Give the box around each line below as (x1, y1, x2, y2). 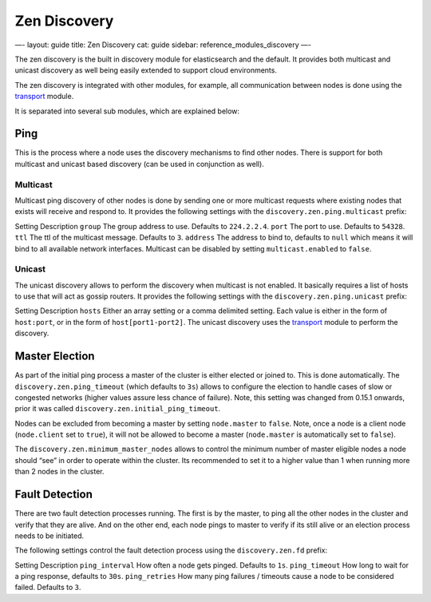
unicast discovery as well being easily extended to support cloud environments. (14, 65, 277, 75)
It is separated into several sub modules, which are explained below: (14, 106, 239, 116)
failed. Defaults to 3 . (14, 583, 81, 592)
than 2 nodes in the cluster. (14, 467, 105, 477)
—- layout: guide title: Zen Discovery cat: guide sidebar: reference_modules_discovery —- (14, 40, 311, 50)
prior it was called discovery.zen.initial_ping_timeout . (14, 404, 221, 414)
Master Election (14, 350, 95, 363)
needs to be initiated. (14, 531, 85, 541)
